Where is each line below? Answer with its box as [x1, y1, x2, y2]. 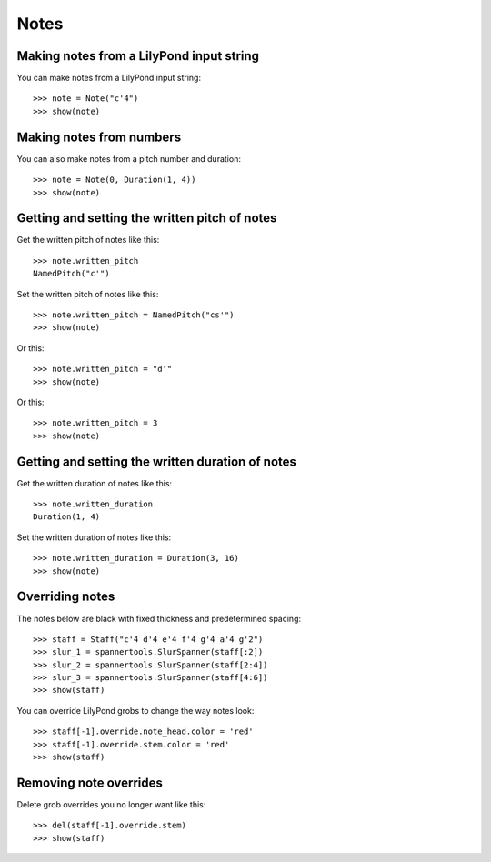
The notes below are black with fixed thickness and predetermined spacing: [16, 613, 302, 624]
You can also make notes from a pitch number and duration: [16, 153, 241, 164]
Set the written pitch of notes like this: [16, 288, 159, 299]
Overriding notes [16, 589, 115, 605]
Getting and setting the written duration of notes [16, 454, 297, 469]
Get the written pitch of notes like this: [16, 235, 160, 246]
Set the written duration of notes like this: [16, 532, 172, 543]
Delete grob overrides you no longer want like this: [16, 798, 206, 809]
